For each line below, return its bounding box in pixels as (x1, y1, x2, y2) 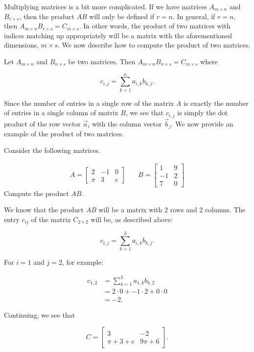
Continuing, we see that (4, 310, 75, 320)
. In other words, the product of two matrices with (79, 21, 231, 31)
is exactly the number (184, 98, 249, 108)
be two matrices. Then (68, 56, 136, 66)
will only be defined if (89, 11, 154, 21)
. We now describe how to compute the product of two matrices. (58, 40, 251, 50)
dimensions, (4, 40, 39, 50)
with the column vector (92, 118, 162, 128)
